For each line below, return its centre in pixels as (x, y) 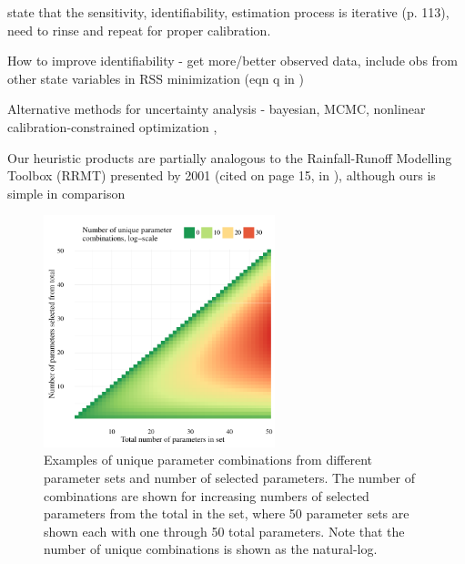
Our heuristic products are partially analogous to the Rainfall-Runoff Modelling (230, 157)
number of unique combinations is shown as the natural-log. (211, 549)
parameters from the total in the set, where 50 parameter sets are (227, 513)
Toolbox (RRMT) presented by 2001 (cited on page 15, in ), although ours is (222, 175)
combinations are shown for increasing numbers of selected (207, 495)
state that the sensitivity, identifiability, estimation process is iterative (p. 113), (228, 12)
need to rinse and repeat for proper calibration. (139, 30)
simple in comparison (66, 193)
